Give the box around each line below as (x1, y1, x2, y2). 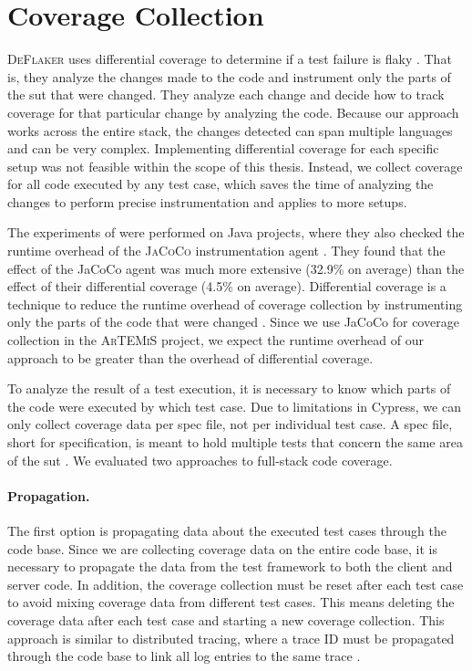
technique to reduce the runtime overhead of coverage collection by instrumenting (7, 294, 463, 313)
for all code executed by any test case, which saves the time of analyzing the (7, 174, 434, 194)
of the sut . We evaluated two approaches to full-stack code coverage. (7, 450, 393, 469)
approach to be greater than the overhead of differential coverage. (7, 348, 374, 367)
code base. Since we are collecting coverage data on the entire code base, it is (7, 539, 437, 558)
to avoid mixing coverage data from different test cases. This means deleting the (7, 592, 455, 612)
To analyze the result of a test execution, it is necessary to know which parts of (7, 379, 451, 398)
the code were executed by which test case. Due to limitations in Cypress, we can (7, 396, 461, 415)
